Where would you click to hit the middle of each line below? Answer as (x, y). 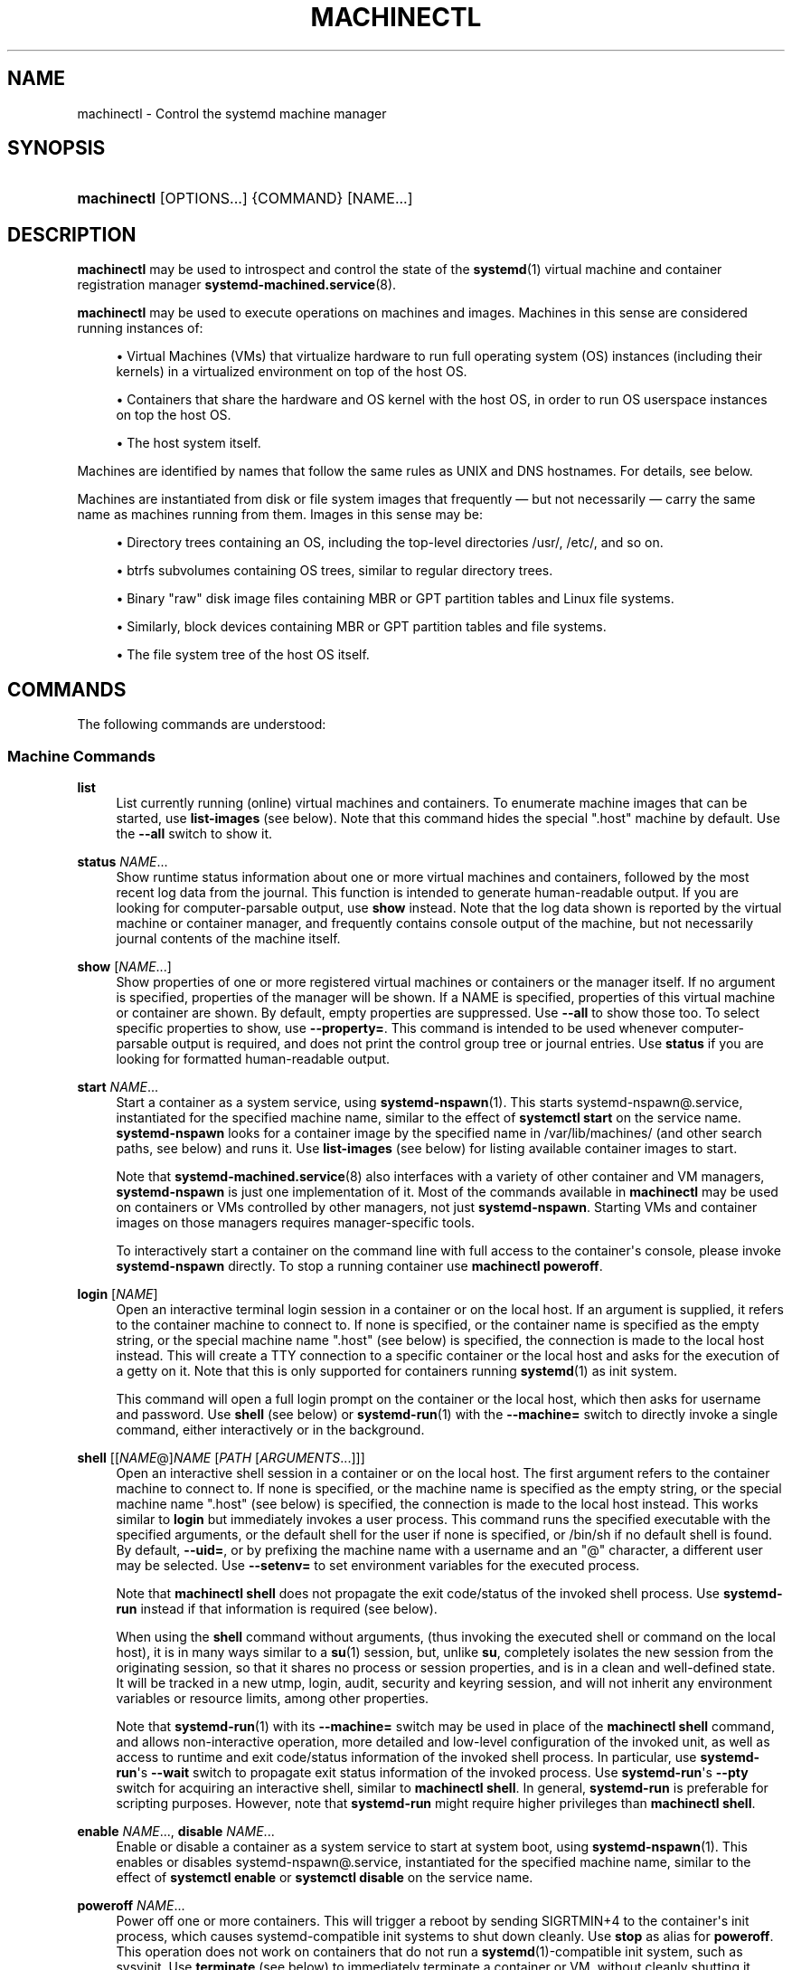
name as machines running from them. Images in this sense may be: (280, 515)
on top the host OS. (174, 415)
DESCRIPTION (72, 234)
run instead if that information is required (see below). (277, 1608)
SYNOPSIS (57, 148)
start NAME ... (118, 1086)
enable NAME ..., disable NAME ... (176, 1831)
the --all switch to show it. (194, 833)
